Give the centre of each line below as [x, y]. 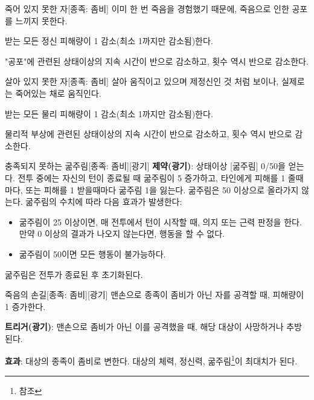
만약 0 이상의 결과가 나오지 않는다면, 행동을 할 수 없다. [122, 234]
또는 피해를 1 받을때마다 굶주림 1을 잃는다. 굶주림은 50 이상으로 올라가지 [162, 189]
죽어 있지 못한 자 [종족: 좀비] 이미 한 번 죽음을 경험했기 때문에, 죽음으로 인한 [147, 8]
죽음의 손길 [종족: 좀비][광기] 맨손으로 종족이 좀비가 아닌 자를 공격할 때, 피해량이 [155, 295]
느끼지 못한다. [41, 20]
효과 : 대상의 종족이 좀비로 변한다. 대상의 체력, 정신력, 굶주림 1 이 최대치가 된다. [151, 360]
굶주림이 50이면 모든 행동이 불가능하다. [92, 253]
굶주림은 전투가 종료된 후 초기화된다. [74, 274]
